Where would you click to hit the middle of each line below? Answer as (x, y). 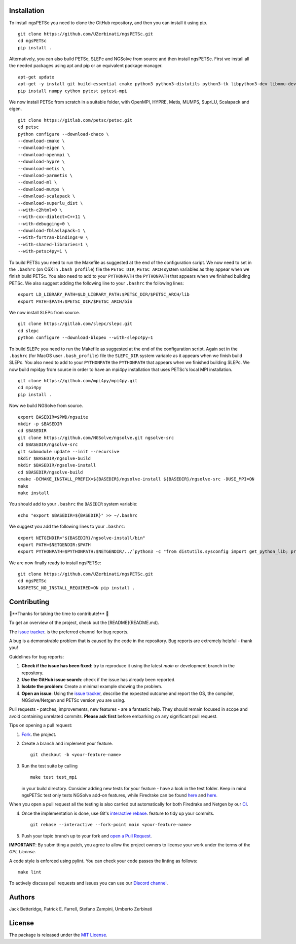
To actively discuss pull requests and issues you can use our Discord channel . (89, 883)
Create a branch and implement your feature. (67, 744)
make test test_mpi (54, 777)
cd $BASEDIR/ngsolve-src (48, 445)
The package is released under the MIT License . (58, 935)
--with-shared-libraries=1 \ (53, 244)
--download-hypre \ (41, 162)
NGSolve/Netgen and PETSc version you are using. (74, 700)
